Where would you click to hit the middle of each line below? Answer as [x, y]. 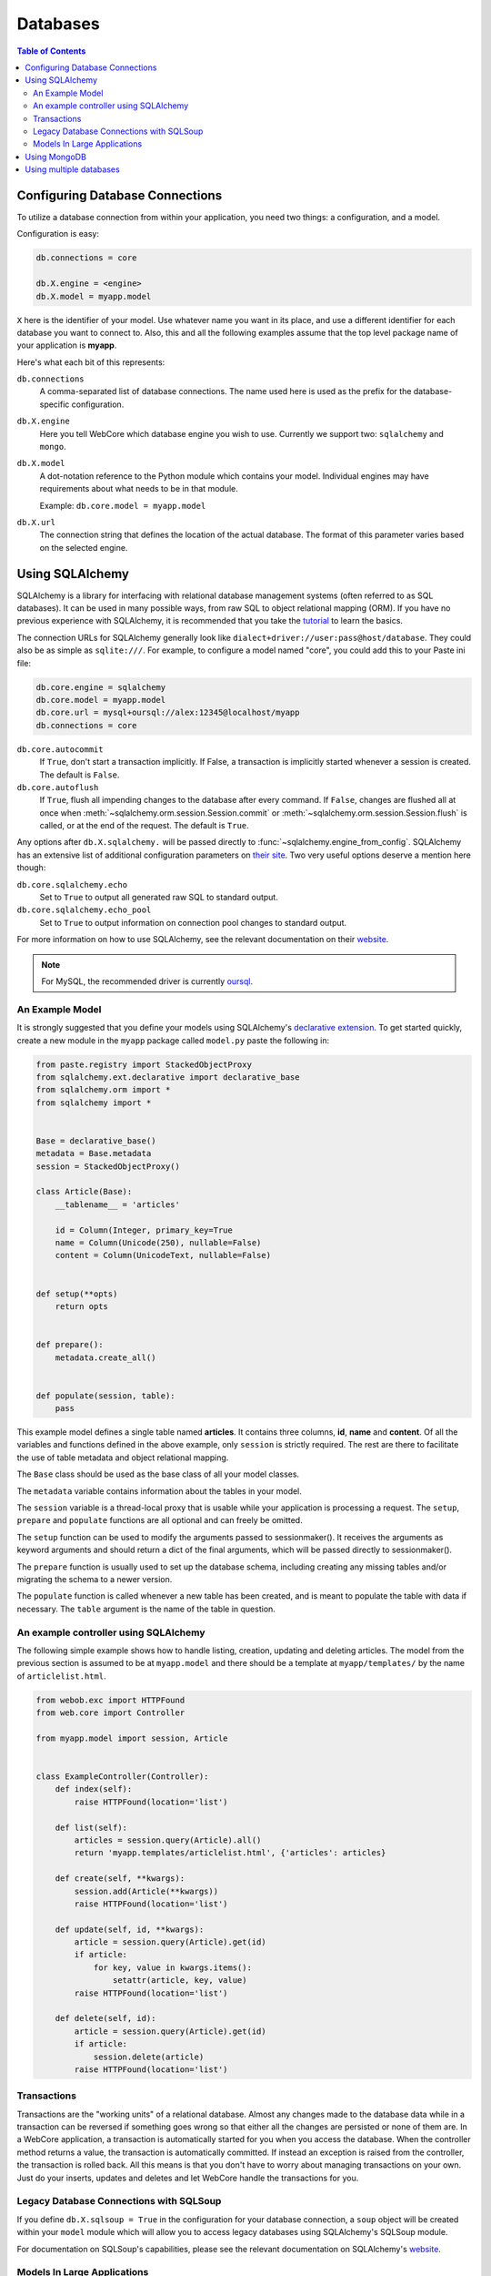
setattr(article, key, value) [180, 1981]
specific [55, 404]
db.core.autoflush [58, 787]
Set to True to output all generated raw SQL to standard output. [159, 898]
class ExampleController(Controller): [122, 1776]
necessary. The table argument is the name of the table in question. [146, 1609]
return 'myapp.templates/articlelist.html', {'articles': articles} [230, 1853]
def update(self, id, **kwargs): [130, 1929]
